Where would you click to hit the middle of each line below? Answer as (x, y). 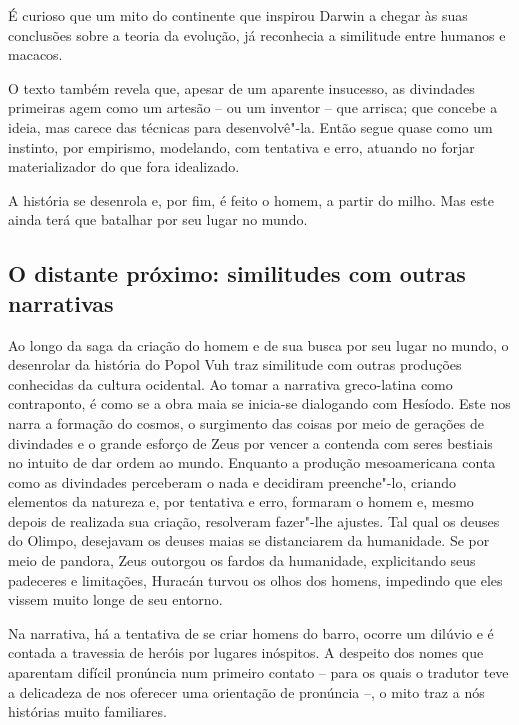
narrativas (61, 302)
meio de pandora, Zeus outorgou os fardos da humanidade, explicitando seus (242, 560)
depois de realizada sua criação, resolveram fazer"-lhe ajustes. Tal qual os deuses (254, 520)
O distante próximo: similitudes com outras (237, 273)
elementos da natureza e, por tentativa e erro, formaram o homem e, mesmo (241, 501)
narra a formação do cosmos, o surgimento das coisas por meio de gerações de (246, 422)
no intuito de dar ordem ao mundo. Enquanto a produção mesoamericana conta (252, 462)
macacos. (35, 54)
